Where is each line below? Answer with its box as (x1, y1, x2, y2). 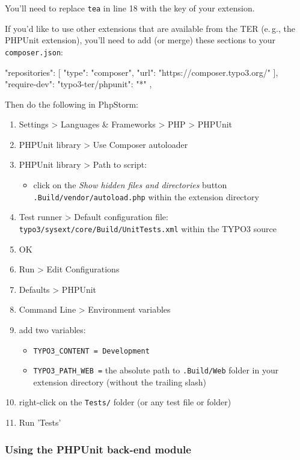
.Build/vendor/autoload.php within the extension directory (33, 190, 259, 203)
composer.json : (5, 45, 63, 58)
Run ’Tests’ (19, 416, 61, 429)
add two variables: (19, 323, 86, 336)
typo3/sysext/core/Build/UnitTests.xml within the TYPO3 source (19, 222, 277, 235)
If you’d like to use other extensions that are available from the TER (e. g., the (5, 22, 295, 34)
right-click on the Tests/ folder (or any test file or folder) (19, 396, 231, 408)
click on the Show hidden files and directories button (33, 179, 227, 191)
